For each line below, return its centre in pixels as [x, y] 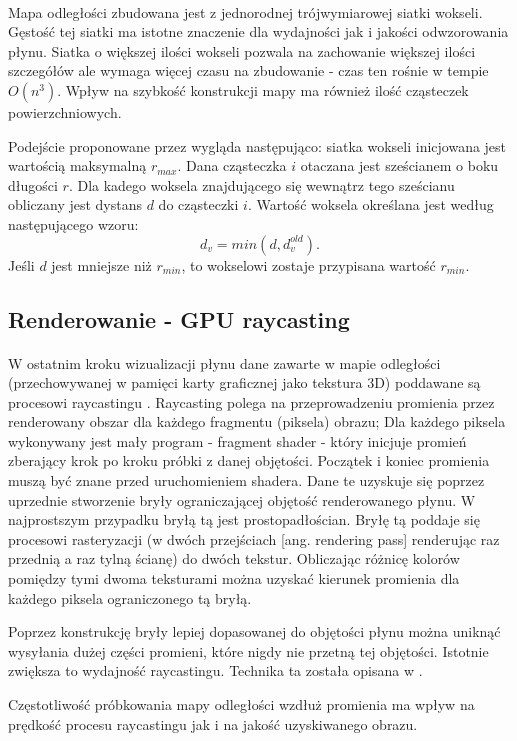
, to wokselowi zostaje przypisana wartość [308, 264]
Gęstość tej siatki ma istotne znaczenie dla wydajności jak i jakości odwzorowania [258, 31]
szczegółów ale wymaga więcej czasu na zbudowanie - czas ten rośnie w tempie [248, 70]
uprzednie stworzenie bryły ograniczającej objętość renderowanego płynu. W [242, 499]
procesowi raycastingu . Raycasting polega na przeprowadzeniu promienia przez [251, 401]
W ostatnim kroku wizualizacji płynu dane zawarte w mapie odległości [224, 362]
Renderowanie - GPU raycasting [179, 318]
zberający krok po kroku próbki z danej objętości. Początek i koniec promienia [249, 460]
